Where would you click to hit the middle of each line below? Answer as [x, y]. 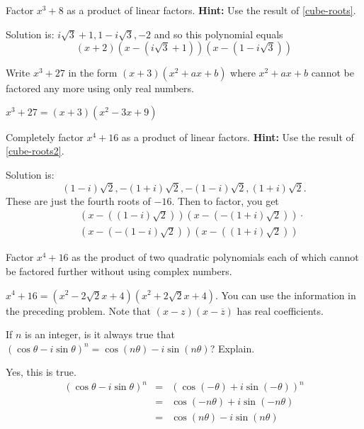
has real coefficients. [280, 310]
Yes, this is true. [41, 372]
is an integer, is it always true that [100, 334]
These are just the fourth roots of [78, 200]
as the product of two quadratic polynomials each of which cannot [215, 257]
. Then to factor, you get [225, 200]
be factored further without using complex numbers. [119, 271]
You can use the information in [289, 295]
